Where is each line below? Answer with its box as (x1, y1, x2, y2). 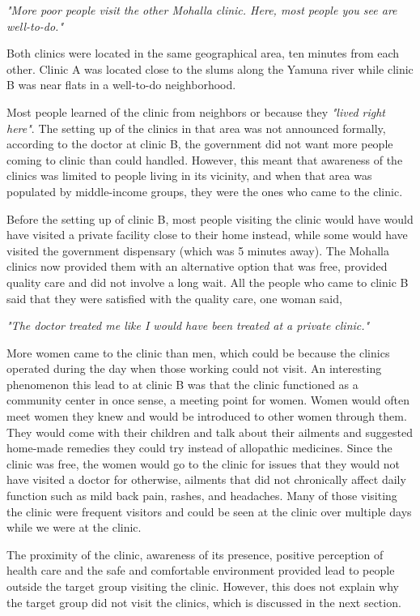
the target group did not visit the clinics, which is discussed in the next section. (6, 593, 401, 610)
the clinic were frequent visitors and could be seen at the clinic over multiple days (6, 503, 412, 520)
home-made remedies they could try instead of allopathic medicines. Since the (6, 439, 392, 456)
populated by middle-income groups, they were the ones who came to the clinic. (6, 182, 403, 199)
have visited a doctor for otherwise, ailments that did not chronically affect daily (6, 471, 406, 488)
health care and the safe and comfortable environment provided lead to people (6, 562, 395, 579)
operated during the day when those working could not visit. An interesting (6, 360, 382, 377)
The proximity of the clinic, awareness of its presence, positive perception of (6, 545, 384, 563)
